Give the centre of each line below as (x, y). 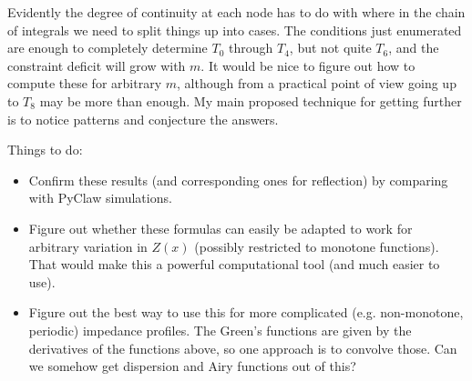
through (251, 48)
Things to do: (45, 150)
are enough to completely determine (108, 48)
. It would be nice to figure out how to (308, 65)
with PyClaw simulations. (100, 198)
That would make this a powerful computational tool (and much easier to (234, 264)
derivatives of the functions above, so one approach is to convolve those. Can (243, 348)
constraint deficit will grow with (97, 65)
